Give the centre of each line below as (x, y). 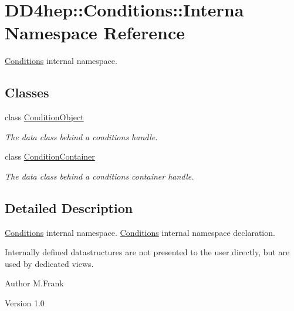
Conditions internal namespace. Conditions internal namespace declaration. (140, 232)
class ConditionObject (44, 117)
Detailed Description (69, 207)
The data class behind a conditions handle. (81, 136)
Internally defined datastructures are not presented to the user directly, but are (147, 252)
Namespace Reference (95, 33)
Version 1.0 (25, 303)
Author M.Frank (34, 283)
